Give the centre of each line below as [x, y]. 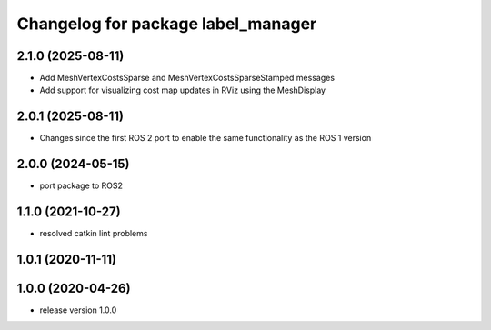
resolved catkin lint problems [94, 234]
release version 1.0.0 [78, 310]
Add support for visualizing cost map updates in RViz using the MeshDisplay [183, 90]
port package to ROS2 [81, 185]
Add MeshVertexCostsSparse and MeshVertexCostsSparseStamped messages [187, 78]
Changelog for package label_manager [167, 24]
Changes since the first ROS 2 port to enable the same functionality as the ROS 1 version [205, 138]
